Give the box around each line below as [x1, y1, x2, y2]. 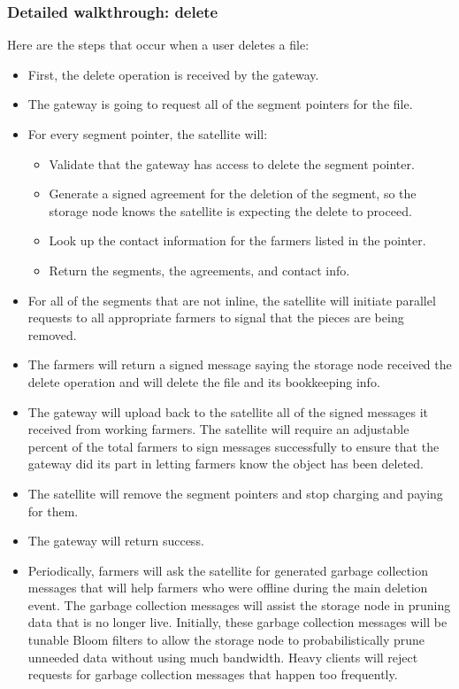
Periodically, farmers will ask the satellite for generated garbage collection [27, 561, 428, 579]
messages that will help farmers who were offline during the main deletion [27, 578, 428, 597]
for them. [27, 501, 79, 520]
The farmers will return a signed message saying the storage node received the [27, 355, 452, 374]
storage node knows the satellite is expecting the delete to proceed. [49, 201, 412, 220]
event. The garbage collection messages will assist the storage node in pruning [27, 595, 451, 614]
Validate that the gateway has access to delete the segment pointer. [49, 154, 415, 173]
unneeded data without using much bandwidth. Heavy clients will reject [27, 647, 418, 666]
